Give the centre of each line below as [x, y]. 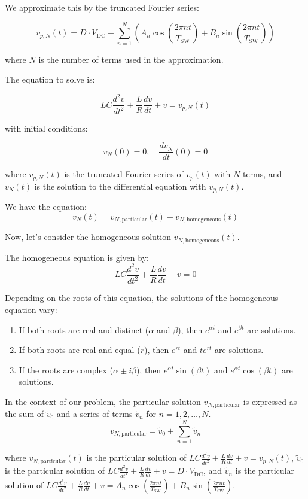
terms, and [262, 174]
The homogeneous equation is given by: [77, 257]
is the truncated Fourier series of [124, 174]
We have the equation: [46, 207]
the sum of [25, 414]
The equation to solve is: [50, 79]
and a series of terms [94, 414]
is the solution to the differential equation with [120, 186]
